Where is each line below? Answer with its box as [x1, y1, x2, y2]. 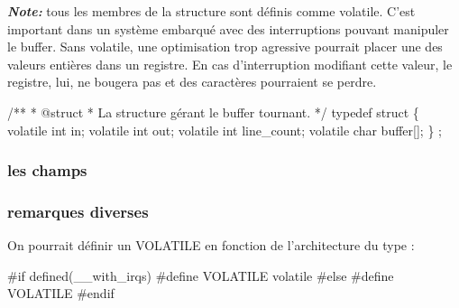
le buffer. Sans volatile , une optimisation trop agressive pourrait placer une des [7, 37, 443, 56]
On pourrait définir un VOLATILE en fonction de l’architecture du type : [7, 236, 415, 255]
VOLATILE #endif [7, 284, 115, 303]
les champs [7, 159, 87, 182]
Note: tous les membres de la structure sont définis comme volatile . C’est [7, 2, 416, 20]
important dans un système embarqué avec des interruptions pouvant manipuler [7, 19, 449, 38]
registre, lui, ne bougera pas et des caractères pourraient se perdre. [7, 72, 377, 91]
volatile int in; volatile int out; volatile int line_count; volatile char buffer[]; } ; [7, 120, 442, 139]
